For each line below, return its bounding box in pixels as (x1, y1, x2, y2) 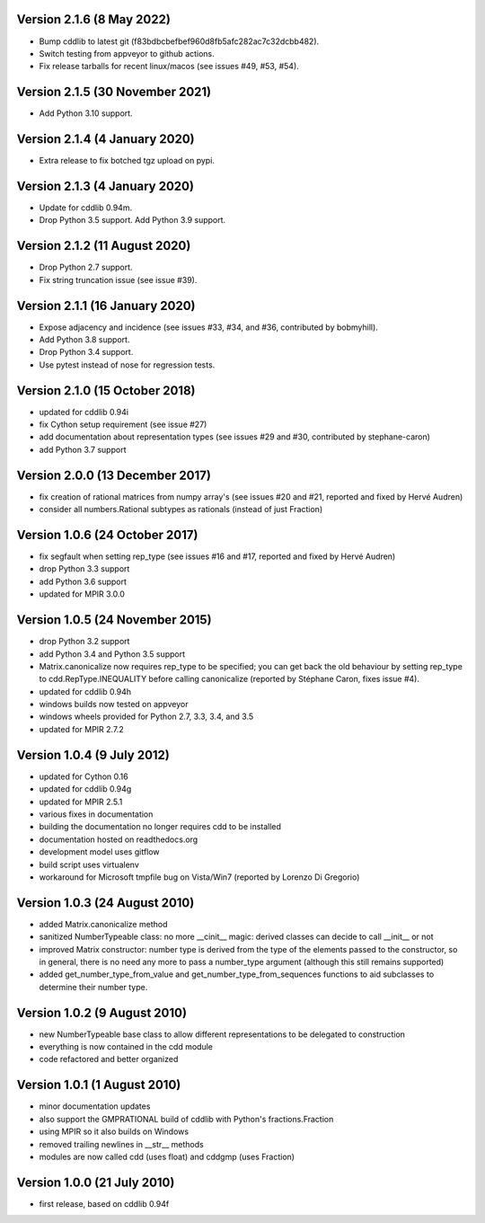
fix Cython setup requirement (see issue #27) (39, 419, 207, 430)
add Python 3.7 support (39, 444, 127, 455)
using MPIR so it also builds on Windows (39, 1126, 189, 1137)
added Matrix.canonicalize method (39, 918, 168, 929)
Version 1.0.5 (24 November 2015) (16, 612, 212, 628)
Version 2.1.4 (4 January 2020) (16, 131, 195, 147)
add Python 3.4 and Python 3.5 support (39, 648, 186, 660)
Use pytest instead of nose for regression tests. (39, 359, 216, 370)
